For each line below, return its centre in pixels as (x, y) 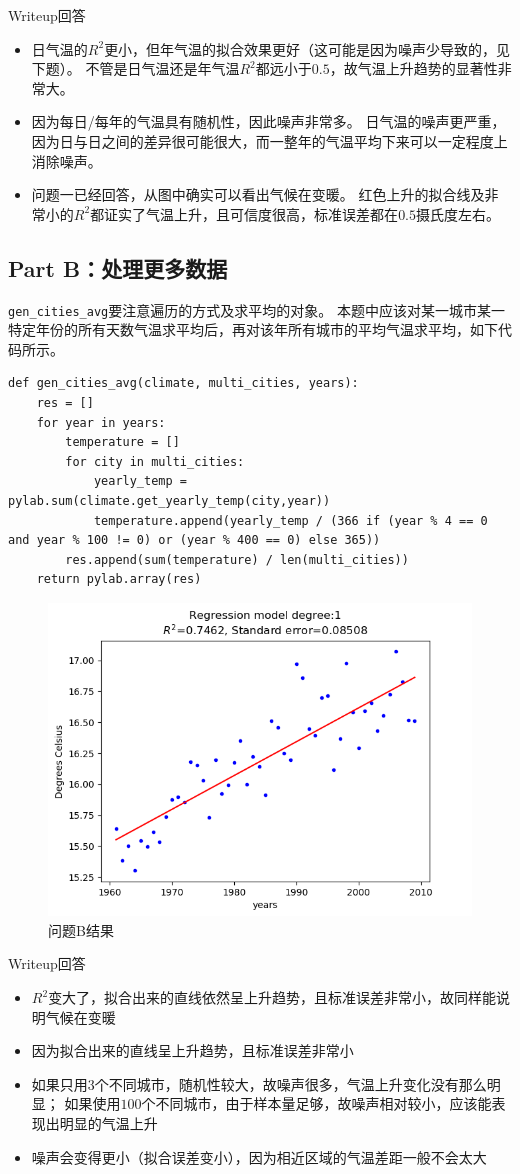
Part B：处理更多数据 (118, 267)
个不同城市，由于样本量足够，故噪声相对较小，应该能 (316, 1103)
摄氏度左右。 (458, 213)
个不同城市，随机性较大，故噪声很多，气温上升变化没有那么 (290, 1083)
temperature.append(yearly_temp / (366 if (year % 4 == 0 (290, 520)
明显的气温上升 (108, 1123)
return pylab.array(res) (119, 579)
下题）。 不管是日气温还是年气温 (135, 68)
